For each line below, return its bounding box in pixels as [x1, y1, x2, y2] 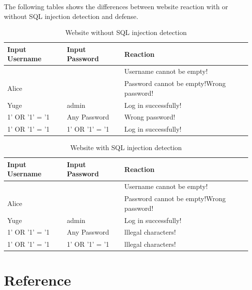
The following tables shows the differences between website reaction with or [4, 1, 228, 11]
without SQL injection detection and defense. [4, 11, 139, 21]
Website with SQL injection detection [70, 142, 182, 153]
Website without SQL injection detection [65, 27, 187, 37]
